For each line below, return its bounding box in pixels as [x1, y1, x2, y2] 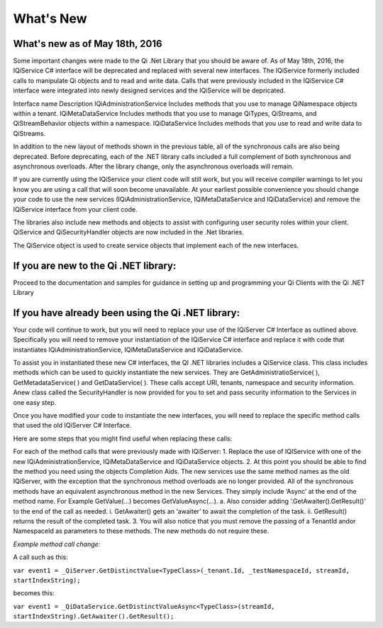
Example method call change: [13, 540, 101, 548]
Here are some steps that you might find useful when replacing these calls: [13, 434, 233, 443]
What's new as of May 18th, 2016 [13, 38, 162, 50]
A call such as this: [13, 553, 69, 561]
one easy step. [13, 398, 57, 406]
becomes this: [13, 589, 55, 597]
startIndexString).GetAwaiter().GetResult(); [13, 612, 174, 621]
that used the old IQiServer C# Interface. [13, 421, 132, 430]
